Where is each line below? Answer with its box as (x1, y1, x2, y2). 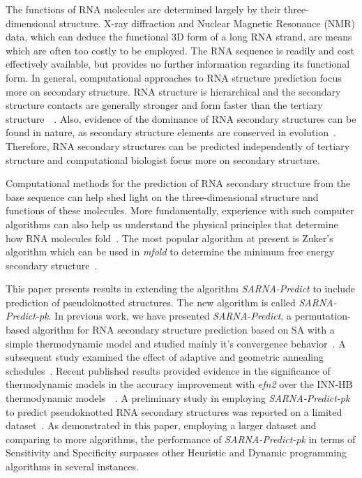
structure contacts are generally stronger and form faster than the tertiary (6, 98, 323, 112)
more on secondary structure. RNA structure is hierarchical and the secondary (6, 84, 341, 98)
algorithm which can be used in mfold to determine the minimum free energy (6, 244, 335, 259)
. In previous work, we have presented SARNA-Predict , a (48, 308, 292, 323)
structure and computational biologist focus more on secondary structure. (6, 152, 320, 167)
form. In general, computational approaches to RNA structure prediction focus (6, 70, 342, 84)
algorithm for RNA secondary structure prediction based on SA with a (32, 322, 335, 337)
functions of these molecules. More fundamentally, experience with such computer (6, 203, 354, 218)
